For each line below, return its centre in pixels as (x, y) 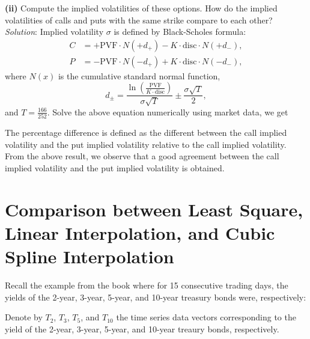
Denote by (24, 317)
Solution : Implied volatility (54, 32)
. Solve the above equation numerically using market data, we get (168, 111)
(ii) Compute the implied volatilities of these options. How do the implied (141, 8)
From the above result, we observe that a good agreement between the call (142, 156)
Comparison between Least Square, (154, 209)
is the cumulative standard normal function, (139, 75)
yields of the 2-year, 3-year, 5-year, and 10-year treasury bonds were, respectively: (156, 297)
